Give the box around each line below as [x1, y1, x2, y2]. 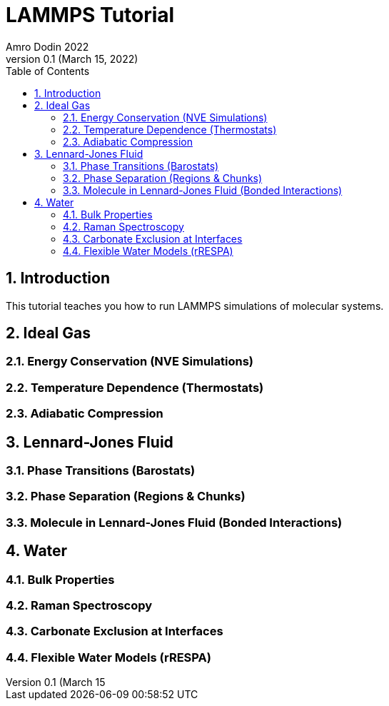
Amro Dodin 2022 [6, 40, 89, 53]
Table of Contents [6, 64, 90, 77]
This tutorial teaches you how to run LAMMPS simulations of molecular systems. [6, 299, 384, 312]
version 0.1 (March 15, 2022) [6, 52, 138, 65]
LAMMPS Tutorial [6, 3, 175, 27]
